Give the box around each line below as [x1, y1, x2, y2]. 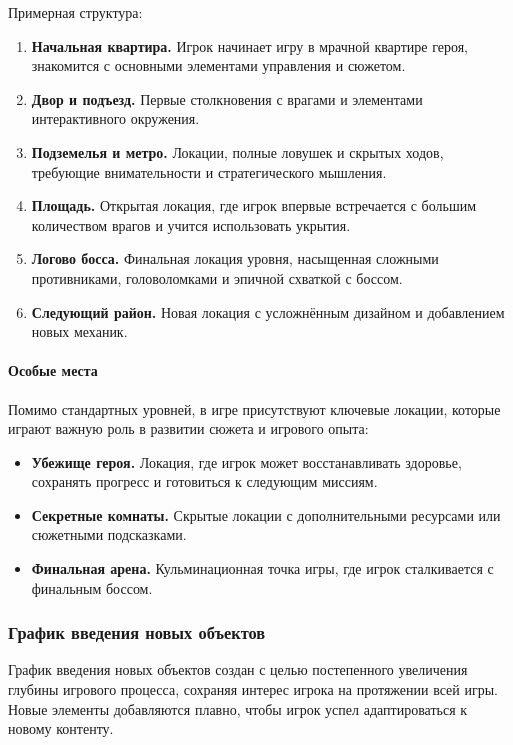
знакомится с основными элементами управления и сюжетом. [31, 55, 406, 76]
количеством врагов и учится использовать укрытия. [31, 214, 351, 235]
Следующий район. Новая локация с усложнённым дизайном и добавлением [31, 301, 505, 322]
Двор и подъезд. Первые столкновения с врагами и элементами [31, 88, 423, 109]
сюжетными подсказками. [31, 524, 187, 545]
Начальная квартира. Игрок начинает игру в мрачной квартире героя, [31, 35, 468, 56]
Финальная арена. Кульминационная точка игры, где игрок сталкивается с [31, 558, 494, 579]
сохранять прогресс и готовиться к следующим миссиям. [31, 471, 378, 492]
